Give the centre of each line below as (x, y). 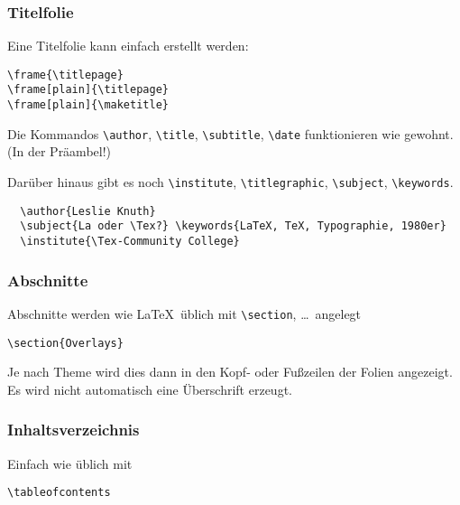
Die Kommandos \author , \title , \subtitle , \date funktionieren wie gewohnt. (230, 133)
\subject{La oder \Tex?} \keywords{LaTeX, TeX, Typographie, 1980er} (233, 226)
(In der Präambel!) (60, 151)
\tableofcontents (59, 493)
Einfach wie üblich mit (70, 463)
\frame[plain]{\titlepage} (88, 90)
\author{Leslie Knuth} (88, 211)
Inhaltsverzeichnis (74, 430)
